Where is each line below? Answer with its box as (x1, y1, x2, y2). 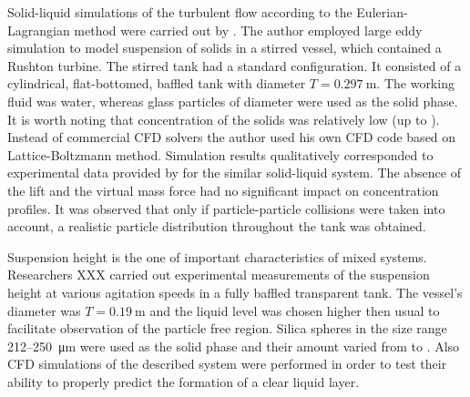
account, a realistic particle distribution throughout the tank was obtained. (7, 217, 426, 236)
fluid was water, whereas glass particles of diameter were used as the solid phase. (7, 91, 458, 110)
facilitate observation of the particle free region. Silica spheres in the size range (7, 319, 447, 338)
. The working (376, 74, 455, 93)
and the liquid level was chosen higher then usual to (149, 300, 440, 320)
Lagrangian (7, 20, 70, 39)
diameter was (7, 300, 81, 320)
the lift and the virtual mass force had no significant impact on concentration (7, 180, 439, 199)
